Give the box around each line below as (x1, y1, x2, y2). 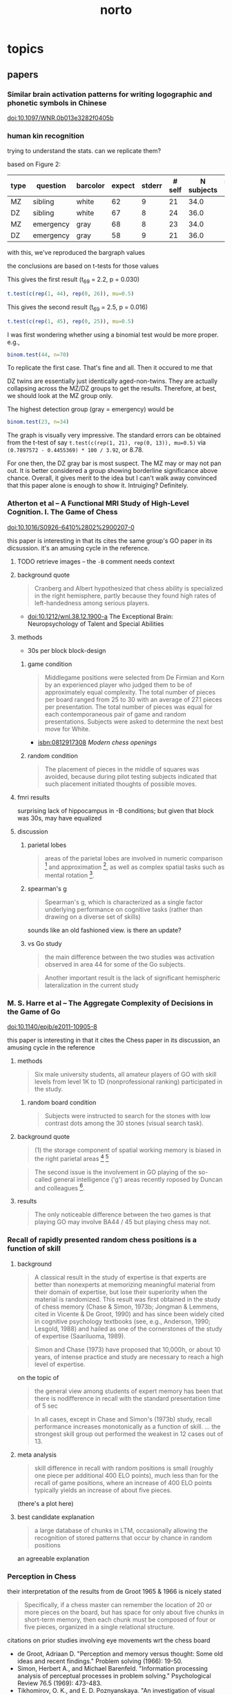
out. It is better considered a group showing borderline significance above (7, 467, 218, 475)
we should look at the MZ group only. (7, 392, 113, 400)
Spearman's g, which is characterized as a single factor (44, 897, 204, 906)
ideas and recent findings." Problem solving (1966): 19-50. (17, 1657, 183, 1665)
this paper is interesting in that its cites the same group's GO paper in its (7, 536, 213, 545)
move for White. (44, 724, 90, 733)
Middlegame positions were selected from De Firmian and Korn (44, 673, 224, 681)
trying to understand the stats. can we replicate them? (7, 147, 161, 155)
